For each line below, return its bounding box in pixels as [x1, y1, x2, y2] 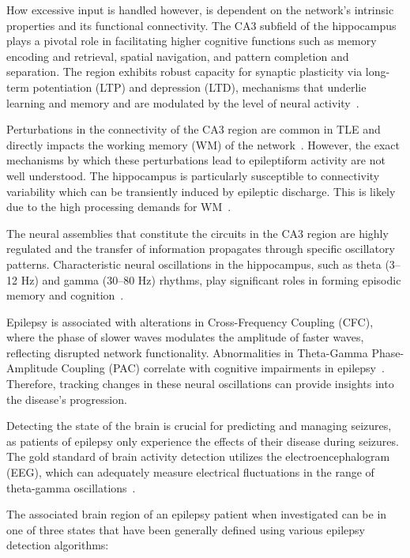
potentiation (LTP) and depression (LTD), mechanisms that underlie [32, 78, 367, 95]
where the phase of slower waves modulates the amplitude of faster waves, [6, 329, 364, 345]
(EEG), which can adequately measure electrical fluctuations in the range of [6, 464, 374, 481]
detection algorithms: [6, 537, 109, 553]
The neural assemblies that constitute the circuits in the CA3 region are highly [6, 224, 389, 241]
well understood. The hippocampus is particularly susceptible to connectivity [6, 167, 380, 183]
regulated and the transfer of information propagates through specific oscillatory [6, 240, 395, 257]
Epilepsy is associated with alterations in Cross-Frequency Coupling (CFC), [6, 313, 374, 330]
